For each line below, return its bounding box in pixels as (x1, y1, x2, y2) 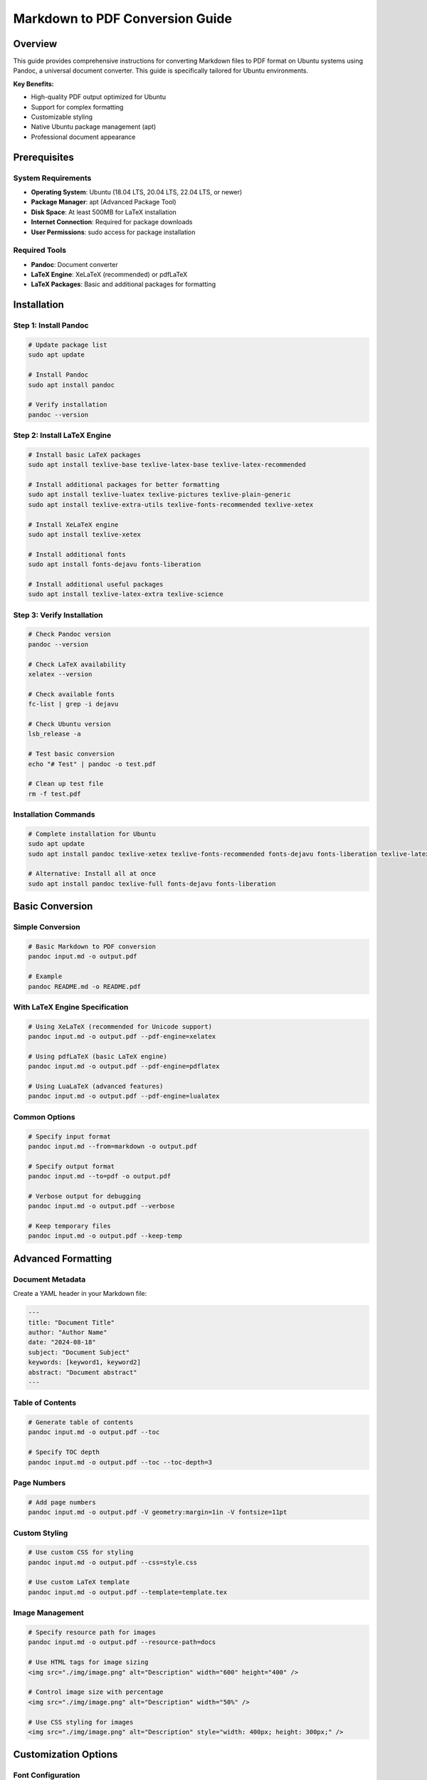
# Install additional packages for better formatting (28, 481, 220, 489)
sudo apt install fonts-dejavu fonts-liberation (28, 560, 201, 569)
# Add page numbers (28, 1498, 96, 1506)
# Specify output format (28, 1162, 115, 1171)
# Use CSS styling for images (28, 1718, 134, 1726)
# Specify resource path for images (28, 1628, 157, 1637)
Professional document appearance (31, 132, 136, 141)
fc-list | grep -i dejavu (28, 700, 119, 708)
